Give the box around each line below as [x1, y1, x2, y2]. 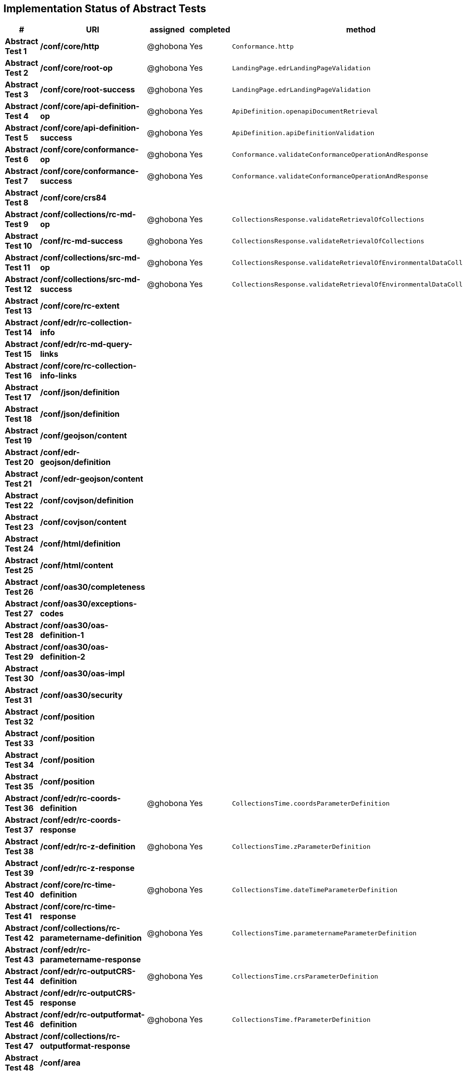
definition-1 [40, 630, 84, 640]
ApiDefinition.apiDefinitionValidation [232, 129, 375, 137]
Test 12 [5, 284, 32, 294]
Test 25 [5, 565, 33, 576]
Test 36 [5, 803, 34, 813]
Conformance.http [232, 42, 294, 50]
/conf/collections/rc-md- [40, 209, 136, 220]
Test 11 [5, 262, 30, 273]
